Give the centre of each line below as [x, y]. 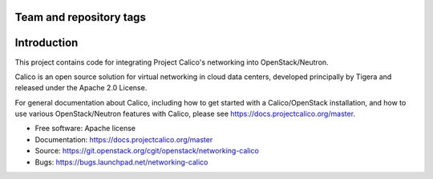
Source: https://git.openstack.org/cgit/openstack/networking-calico [147, 151]
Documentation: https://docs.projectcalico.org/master [124, 139]
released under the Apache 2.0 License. [81, 88]
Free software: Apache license [85, 129]
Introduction [47, 43]
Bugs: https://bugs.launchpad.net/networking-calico [121, 162]
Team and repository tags [80, 17]
